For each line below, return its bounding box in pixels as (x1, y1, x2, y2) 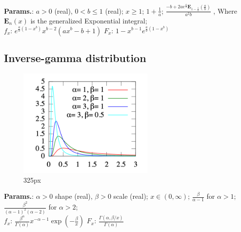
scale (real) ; (113, 191, 148, 201)
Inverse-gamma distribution (4, 50, 146, 65)
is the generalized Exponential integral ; (30, 15, 147, 25)
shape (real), (55, 191, 93, 201)
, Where (213, 5, 237, 16)
